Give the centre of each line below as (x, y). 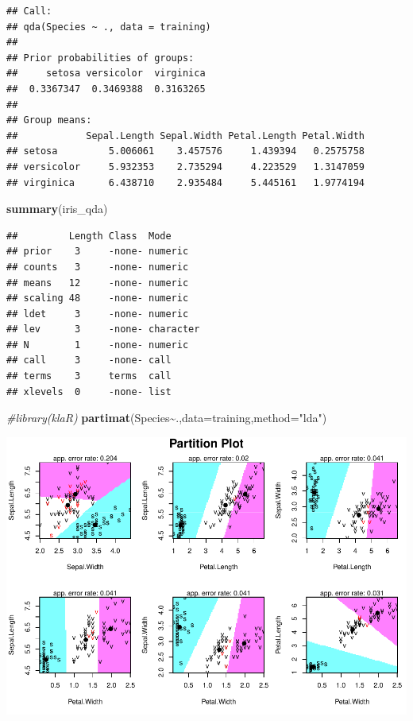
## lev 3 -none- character (103, 329)
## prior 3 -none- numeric (98, 252)
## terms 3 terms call (89, 376)
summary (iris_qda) (57, 209)
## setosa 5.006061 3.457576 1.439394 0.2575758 (186, 151)
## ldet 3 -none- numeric (98, 314)
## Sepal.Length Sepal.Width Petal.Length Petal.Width (186, 136)
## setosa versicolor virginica (106, 74)
